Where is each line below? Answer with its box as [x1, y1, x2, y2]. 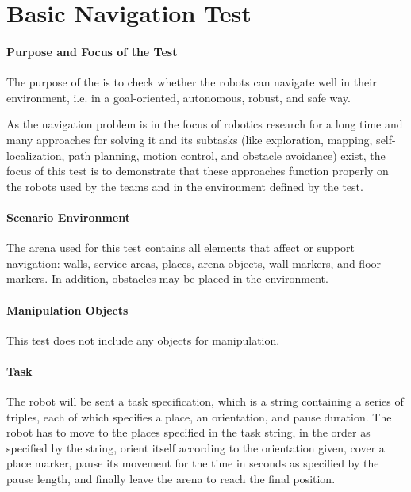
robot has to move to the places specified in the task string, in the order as [6, 424, 371, 441]
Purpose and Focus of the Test [6, 43, 178, 59]
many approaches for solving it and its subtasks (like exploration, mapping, [6, 131, 373, 147]
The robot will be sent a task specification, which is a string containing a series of [6, 393, 404, 410]
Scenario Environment [6, 208, 130, 225]
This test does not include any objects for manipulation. [6, 331, 280, 348]
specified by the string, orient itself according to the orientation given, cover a [6, 439, 385, 456]
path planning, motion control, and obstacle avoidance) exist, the [68, 147, 386, 163]
